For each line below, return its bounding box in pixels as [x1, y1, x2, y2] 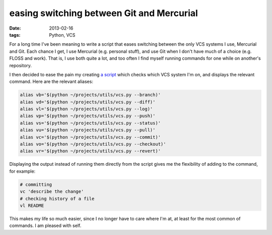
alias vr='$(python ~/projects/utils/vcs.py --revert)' [20, 148, 161, 154]
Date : [9, 25, 21, 31]
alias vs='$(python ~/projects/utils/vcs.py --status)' [20, 120, 161, 126]
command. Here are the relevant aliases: [9, 78, 93, 85]
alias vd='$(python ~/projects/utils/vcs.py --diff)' [20, 99, 156, 105]
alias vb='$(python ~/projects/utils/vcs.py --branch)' [20, 92, 161, 98]
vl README [20, 202, 44, 208]
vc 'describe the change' [20, 189, 84, 194]
